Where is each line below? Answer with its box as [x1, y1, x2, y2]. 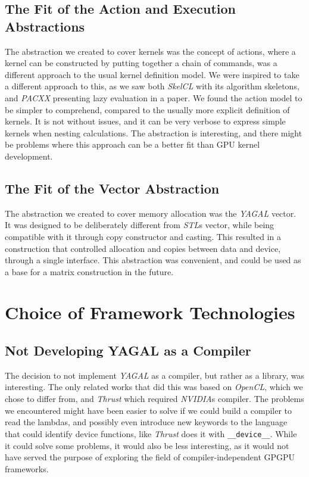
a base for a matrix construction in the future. [5, 265, 174, 278]
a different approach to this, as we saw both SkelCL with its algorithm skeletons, [5, 80, 299, 92]
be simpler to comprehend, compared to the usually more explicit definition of [5, 103, 290, 116]
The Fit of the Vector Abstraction [5, 179, 220, 197]
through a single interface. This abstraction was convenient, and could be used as [5, 254, 301, 266]
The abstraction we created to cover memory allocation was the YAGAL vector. [5, 207, 296, 219]
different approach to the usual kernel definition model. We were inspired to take [5, 68, 299, 80]
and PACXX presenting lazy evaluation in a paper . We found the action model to [5, 91, 302, 104]
